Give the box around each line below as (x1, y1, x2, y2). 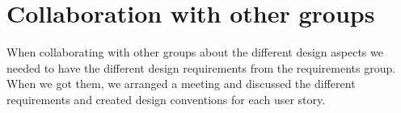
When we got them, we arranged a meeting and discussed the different (6, 75, 356, 92)
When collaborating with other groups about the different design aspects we (6, 44, 383, 61)
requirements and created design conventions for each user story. (6, 90, 326, 107)
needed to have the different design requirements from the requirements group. (6, 59, 396, 76)
